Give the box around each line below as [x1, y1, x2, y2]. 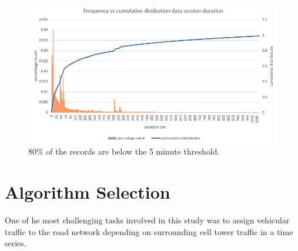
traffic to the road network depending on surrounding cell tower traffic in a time [5, 225, 293, 237]
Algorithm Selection [5, 180, 170, 204]
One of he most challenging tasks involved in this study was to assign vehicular [5, 214, 290, 226]
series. [5, 237, 26, 249]
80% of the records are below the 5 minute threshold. [28, 145, 220, 158]
